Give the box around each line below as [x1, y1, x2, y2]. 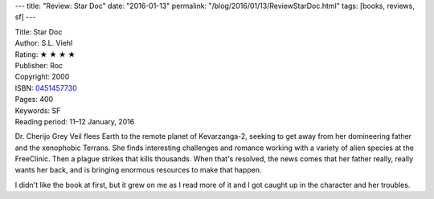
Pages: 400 [14, 95, 54, 104]
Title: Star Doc [14, 26, 63, 36]
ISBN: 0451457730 [14, 83, 78, 92]
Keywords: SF [14, 105, 61, 116]
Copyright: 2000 [14, 72, 70, 82]
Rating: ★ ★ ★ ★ [14, 49, 76, 59]
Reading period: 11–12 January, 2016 [14, 116, 135, 126]
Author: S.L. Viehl [14, 39, 73, 48]
